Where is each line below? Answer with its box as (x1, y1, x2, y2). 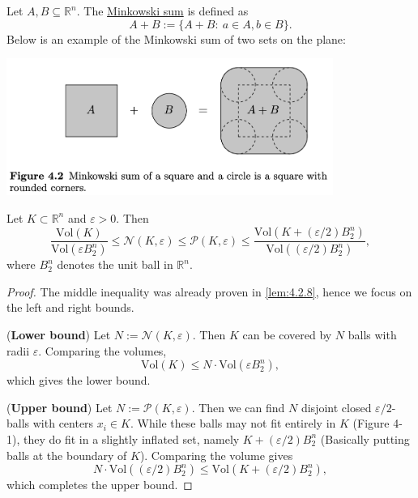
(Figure (352, 415, 390, 432)
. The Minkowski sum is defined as (76, 2, 249, 19)
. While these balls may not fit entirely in (130, 415, 336, 432)
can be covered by (242, 326, 332, 343)
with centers (32, 415, 94, 432)
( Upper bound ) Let (6, 398, 113, 415)
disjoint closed (301, 398, 372, 415)
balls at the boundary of (6, 446, 127, 463)
